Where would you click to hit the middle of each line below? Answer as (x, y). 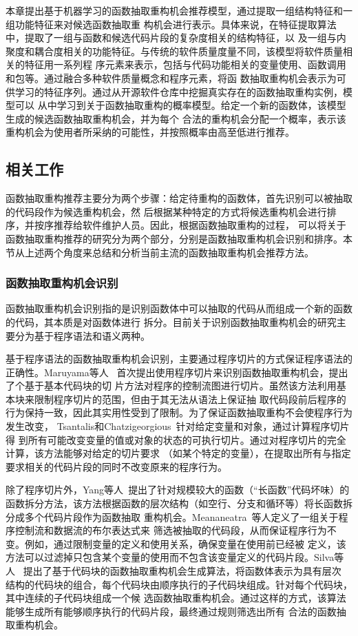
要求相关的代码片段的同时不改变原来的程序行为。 (116, 466)
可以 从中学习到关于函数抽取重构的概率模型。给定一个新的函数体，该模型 (180, 105)
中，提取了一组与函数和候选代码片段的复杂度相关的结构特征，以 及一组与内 (176, 38)
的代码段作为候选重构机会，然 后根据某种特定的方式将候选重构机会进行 (166, 211)
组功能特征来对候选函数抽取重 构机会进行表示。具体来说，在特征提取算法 (171, 24)
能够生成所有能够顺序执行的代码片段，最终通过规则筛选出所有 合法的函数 (171, 611)
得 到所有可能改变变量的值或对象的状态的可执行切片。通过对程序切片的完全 (176, 439)
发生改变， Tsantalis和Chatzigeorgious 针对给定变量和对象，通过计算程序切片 (178, 426)
